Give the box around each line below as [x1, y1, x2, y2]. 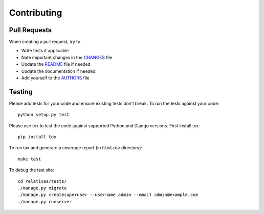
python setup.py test [18, 112, 69, 117]
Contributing [9, 7, 62, 18]
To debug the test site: [9, 167, 55, 173]
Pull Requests [9, 26, 52, 34]
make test [18, 156, 41, 162]
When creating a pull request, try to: [9, 39, 82, 45]
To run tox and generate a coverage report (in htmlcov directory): [9, 145, 143, 151]
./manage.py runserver [18, 199, 72, 204]
